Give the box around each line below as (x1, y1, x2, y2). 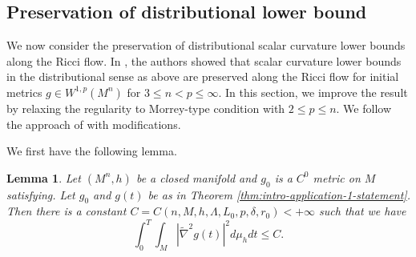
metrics (6, 83, 42, 100)
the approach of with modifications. (6, 115, 181, 132)
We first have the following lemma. (6, 143, 177, 159)
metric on (313, 169, 361, 186)
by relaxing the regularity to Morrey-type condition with (6, 99, 285, 116)
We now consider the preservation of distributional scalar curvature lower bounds (6, 37, 406, 54)
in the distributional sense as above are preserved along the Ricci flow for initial (6, 68, 399, 85)
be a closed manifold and (135, 169, 257, 186)
